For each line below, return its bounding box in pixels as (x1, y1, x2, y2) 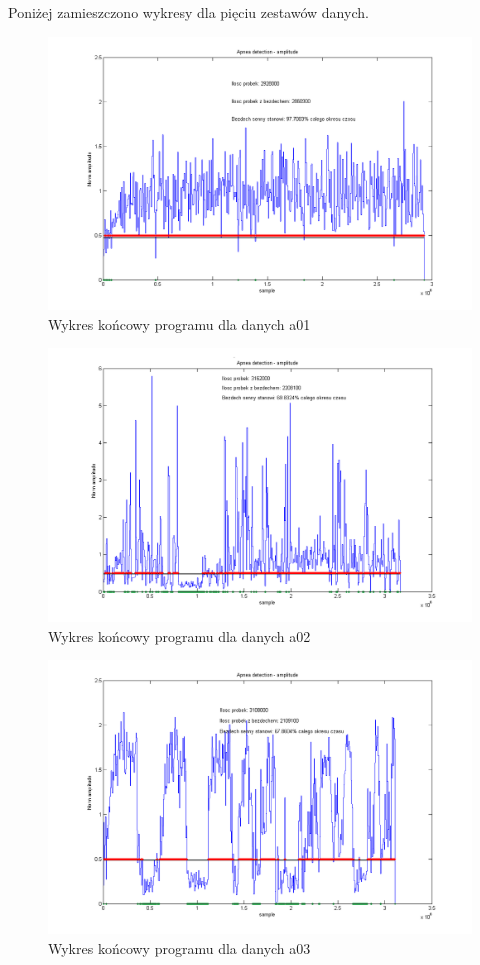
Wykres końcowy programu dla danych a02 (48, 625, 311, 646)
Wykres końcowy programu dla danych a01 (48, 313, 311, 334)
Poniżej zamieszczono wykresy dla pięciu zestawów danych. (8, 2, 369, 22)
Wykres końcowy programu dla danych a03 (48, 937, 311, 958)
